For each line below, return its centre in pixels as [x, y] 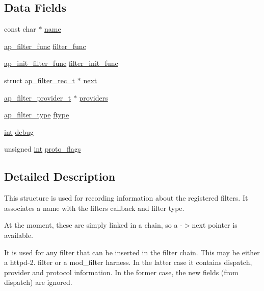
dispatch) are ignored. [38, 282]
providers [94, 97]
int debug [19, 131]
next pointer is [215, 225]
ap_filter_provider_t [38, 97]
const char [20, 29]
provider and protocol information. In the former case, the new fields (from [121, 272]
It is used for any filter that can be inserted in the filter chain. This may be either [132, 252]
